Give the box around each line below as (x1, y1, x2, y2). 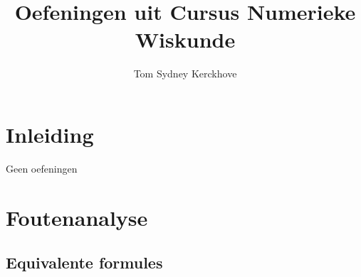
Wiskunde (135, 25, 236, 54)
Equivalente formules (6, 251, 163, 273)
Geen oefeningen (6, 161, 78, 175)
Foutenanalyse (6, 202, 148, 232)
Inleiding (6, 119, 94, 148)
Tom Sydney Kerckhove (133, 66, 237, 81)
